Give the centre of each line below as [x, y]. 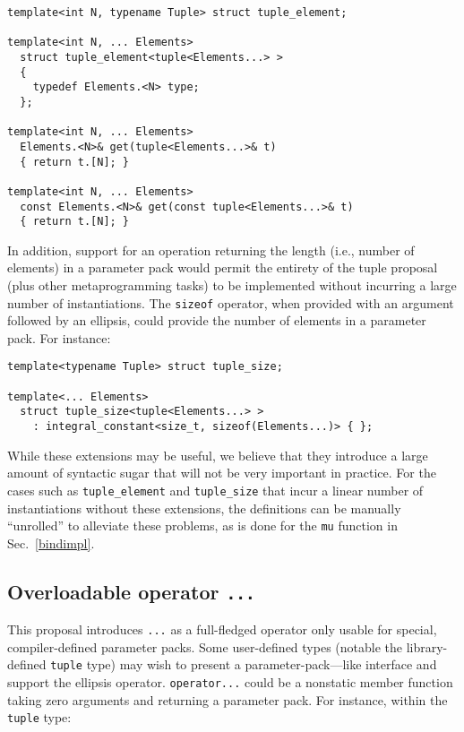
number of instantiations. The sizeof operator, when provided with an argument [231, 302]
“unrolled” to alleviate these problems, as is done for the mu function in [202, 525]
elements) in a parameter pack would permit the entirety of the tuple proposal [223, 267]
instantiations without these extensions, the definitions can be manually [204, 508]
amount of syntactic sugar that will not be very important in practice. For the [222, 473]
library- [427, 646]
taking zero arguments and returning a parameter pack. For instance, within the [228, 699]
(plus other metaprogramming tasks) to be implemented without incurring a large [232, 285]
